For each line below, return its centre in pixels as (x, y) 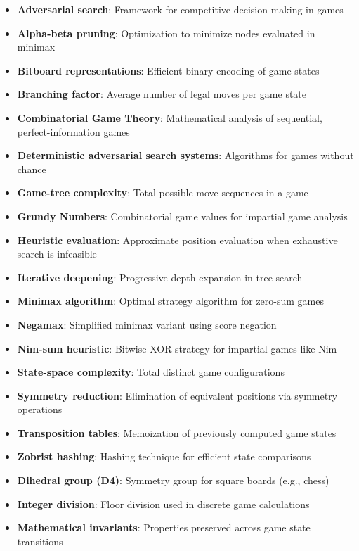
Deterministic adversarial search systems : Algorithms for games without (185, 155)
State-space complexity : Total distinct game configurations (151, 372)
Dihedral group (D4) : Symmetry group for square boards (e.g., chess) (173, 480)
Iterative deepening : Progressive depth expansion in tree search (160, 277)
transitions (40, 541)
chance (32, 169)
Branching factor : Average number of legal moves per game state (162, 94)
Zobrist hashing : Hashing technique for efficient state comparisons (164, 456)
